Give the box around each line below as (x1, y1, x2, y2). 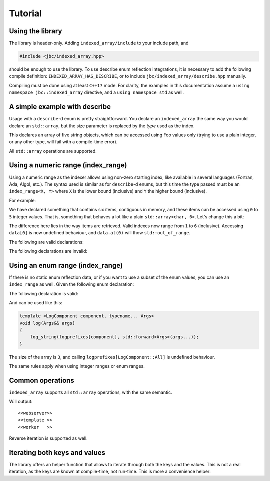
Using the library (9, 27, 62, 35)
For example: (9, 197, 36, 203)
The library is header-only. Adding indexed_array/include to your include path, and (9, 40, 189, 46)
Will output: (9, 398, 33, 405)
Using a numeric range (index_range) (9, 161, 127, 170)
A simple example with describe (9, 103, 111, 111)
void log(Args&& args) (19, 320, 75, 326)
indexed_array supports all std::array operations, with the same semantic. (9, 389, 172, 395)
